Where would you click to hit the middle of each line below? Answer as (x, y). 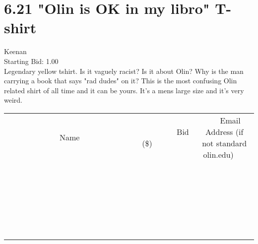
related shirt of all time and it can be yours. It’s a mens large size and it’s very (124, 90)
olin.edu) (218, 154)
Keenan (15, 51)
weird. (13, 100)
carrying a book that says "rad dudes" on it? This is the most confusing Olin (121, 81)
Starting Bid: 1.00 (31, 61)
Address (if (225, 131)
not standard (225, 143)
